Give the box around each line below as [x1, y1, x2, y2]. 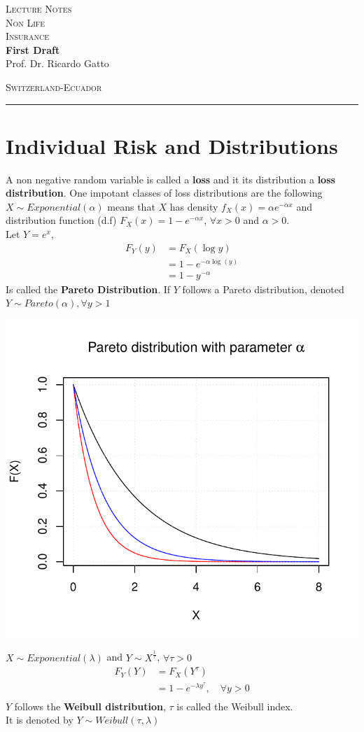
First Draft [6, 42, 60, 57]
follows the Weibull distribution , [14, 698, 166, 713]
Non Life [6, 15, 45, 29]
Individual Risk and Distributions [6, 131, 338, 160]
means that [107, 199, 155, 213]
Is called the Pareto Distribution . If [6, 281, 171, 296]
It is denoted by [6, 712, 73, 727]
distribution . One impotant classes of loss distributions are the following [6, 185, 323, 200]
